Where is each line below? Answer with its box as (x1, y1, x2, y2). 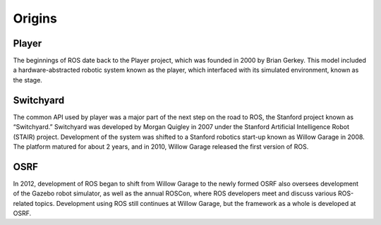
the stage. (13, 75, 42, 84)
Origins (13, 11, 58, 26)
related (13, 199, 34, 207)
